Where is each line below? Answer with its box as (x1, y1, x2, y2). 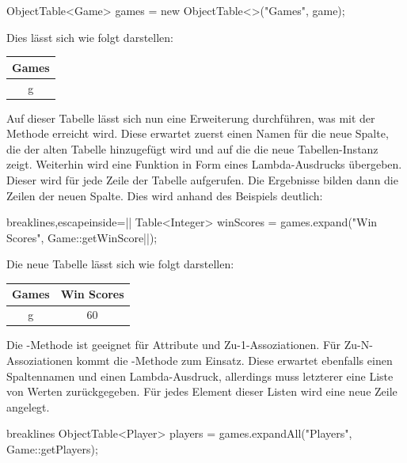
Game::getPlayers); (6, 440, 98, 457)
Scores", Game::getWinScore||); (6, 229, 158, 245)
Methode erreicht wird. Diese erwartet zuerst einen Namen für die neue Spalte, (6, 125, 389, 142)
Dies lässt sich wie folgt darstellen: (6, 28, 173, 45)
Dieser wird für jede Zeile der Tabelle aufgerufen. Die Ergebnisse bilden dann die (6, 172, 398, 188)
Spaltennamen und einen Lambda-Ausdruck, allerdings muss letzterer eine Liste (6, 367, 394, 384)
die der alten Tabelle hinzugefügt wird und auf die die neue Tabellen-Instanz (6, 140, 378, 157)
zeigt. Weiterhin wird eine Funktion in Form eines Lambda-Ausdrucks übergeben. (6, 156, 402, 173)
